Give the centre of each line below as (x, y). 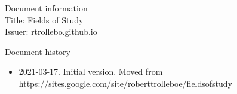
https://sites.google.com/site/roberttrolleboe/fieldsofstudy (126, 83)
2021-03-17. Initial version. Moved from (91, 72)
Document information (46, 8)
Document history (38, 51)
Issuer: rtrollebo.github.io (51, 31)
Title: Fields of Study (44, 19)
